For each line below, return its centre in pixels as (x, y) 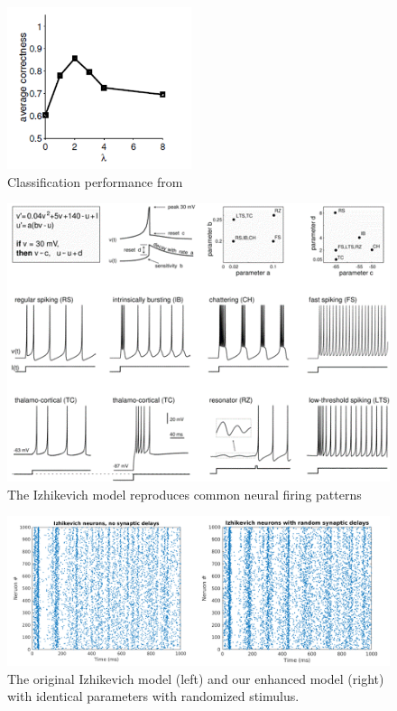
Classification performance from (95, 181)
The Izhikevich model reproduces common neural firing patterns (185, 494)
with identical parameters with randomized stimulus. (153, 696)
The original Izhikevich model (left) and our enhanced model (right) (196, 678)
